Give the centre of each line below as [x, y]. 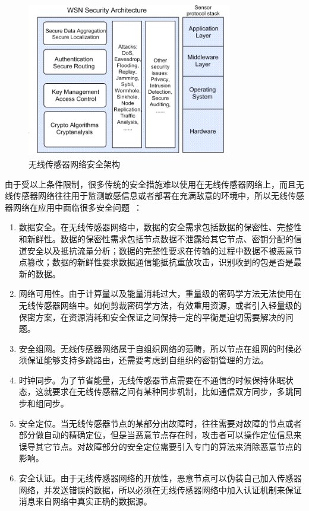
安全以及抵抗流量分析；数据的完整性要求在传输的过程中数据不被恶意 [160, 250]
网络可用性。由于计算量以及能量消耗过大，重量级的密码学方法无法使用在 [160, 293]
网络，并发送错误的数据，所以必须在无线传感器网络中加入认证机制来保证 [160, 489]
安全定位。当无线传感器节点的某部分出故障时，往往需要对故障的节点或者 [160, 423]
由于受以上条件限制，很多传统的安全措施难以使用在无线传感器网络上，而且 [150, 184]
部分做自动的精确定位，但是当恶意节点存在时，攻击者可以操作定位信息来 [160, 435]
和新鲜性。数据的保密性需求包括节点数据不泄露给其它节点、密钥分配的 [156, 238]
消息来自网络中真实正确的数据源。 [85, 501]
